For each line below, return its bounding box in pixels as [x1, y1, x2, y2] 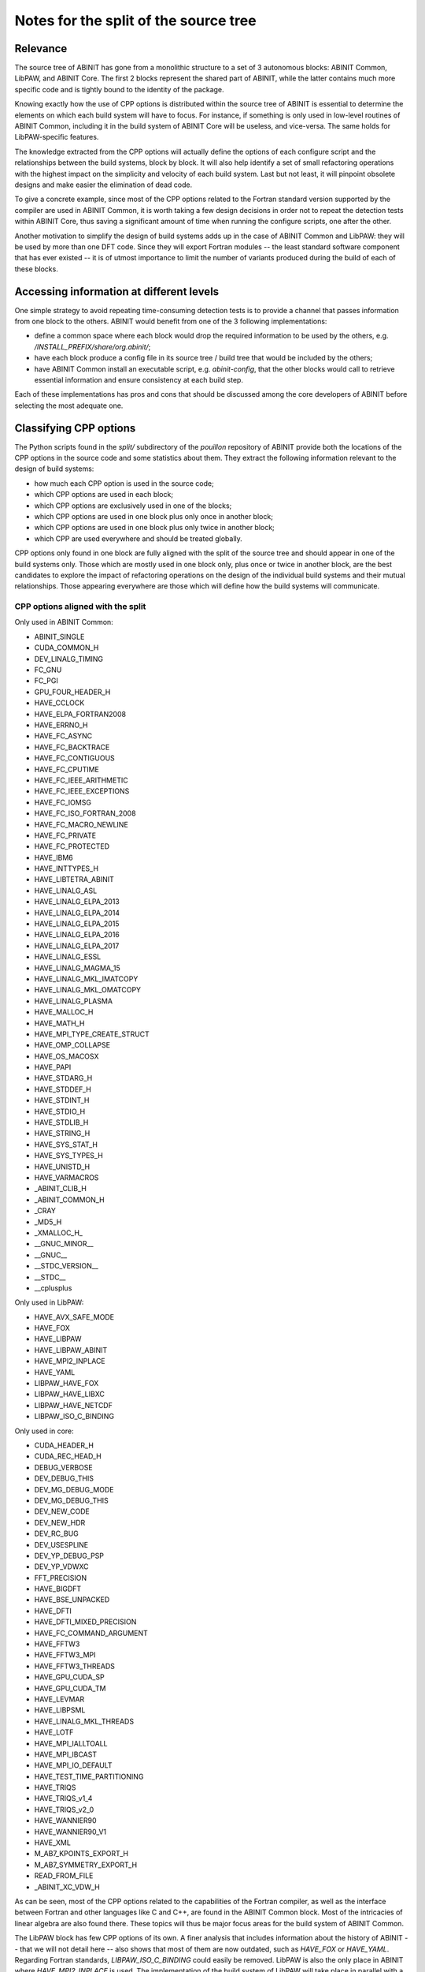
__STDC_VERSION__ [34, 1261, 98, 1271]
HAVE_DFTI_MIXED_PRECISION [34, 1617, 137, 1627]
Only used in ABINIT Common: [14, 618, 113, 627]
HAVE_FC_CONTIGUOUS [34, 753, 116, 763]
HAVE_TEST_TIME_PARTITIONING [34, 1772, 144, 1781]
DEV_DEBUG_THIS [34, 1473, 94, 1483]
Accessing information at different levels [14, 285, 220, 298]
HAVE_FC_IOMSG [34, 797, 92, 807]
